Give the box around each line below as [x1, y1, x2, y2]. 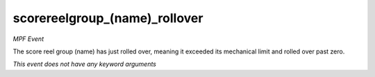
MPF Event [12, 35, 44, 43]
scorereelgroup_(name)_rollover [12, 10, 203, 26]
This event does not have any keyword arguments [12, 60, 156, 69]
